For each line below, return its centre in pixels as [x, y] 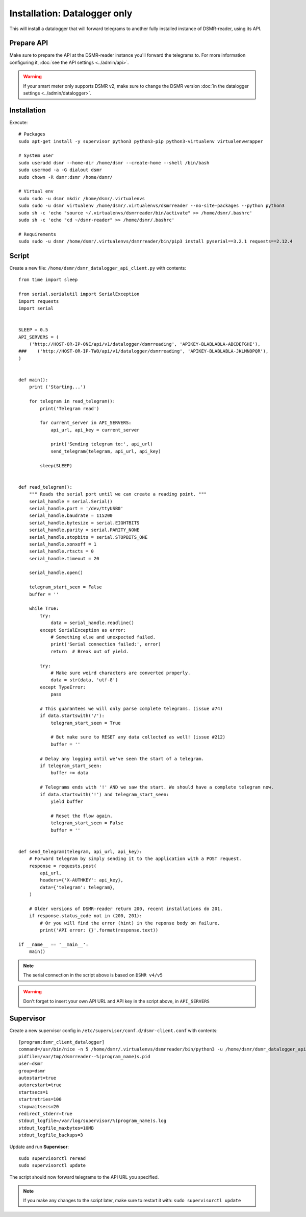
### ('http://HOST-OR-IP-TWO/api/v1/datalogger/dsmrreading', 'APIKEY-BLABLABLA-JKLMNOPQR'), [144, 351]
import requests [39, 301]
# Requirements [37, 234]
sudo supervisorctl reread [52, 1158]
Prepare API [29, 43]
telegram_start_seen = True [86, 723]
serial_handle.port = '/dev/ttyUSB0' [76, 508]
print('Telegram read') [70, 408]
